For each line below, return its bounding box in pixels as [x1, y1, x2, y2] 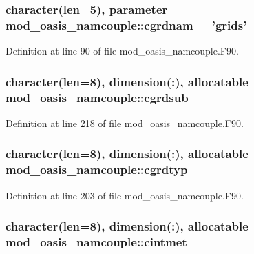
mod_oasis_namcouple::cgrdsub [6, 88, 189, 106]
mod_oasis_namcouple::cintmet [6, 233, 187, 251]
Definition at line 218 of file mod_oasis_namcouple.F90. [6, 115, 244, 130]
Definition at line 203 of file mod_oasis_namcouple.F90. [6, 188, 244, 202]
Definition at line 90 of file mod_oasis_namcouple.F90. [6, 43, 239, 58]
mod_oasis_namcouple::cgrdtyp [6, 161, 188, 178]
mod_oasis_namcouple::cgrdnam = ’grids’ [6, 16, 247, 33]
